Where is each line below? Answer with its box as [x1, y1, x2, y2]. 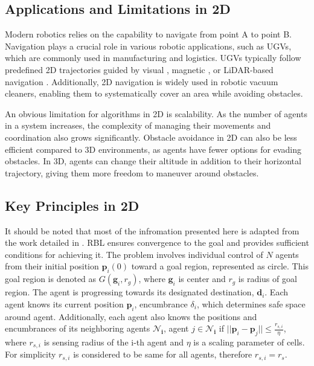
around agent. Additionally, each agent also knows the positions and [5, 310, 257, 323]
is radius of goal [238, 272, 297, 285]
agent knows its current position [5, 297, 124, 310]
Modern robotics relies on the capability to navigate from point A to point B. [5, 28, 292, 40]
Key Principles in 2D [5, 196, 139, 214]
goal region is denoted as [5, 272, 97, 285]
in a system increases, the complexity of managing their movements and [5, 119, 271, 132]
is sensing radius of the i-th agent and [43, 335, 184, 348]
